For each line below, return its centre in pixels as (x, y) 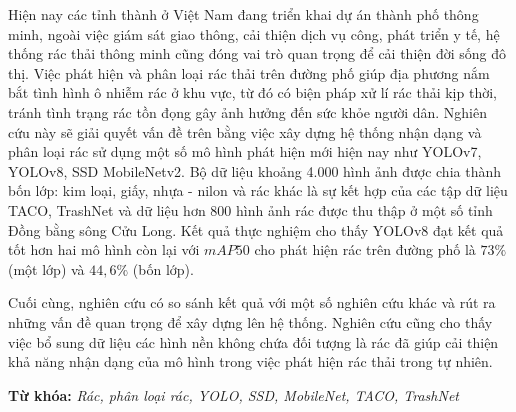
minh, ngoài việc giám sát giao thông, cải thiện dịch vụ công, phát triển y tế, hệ (254, 33)
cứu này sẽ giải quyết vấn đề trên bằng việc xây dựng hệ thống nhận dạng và (245, 131)
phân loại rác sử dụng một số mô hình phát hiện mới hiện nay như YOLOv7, (245, 151)
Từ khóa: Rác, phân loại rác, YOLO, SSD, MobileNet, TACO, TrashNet (233, 394)
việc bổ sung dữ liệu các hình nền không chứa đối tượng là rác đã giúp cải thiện (253, 341)
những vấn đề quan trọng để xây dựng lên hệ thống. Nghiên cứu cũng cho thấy (250, 321)
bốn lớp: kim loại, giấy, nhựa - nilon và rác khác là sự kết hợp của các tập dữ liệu (258, 190)
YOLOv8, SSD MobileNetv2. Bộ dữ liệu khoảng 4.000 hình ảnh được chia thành (254, 170)
